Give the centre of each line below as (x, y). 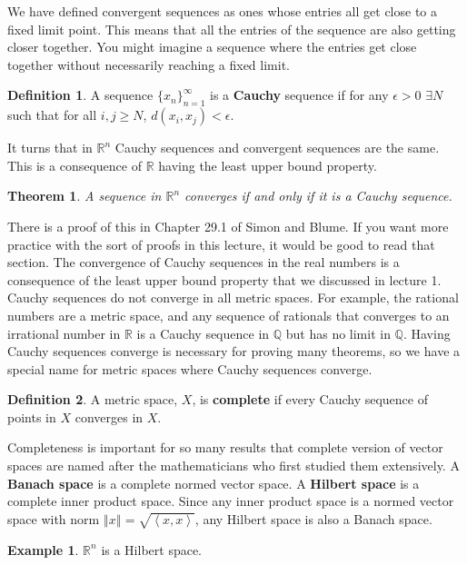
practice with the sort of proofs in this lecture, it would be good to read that (221, 244)
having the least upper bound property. (268, 165)
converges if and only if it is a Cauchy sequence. (318, 196)
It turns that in (50, 148)
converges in (109, 416)
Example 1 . (43, 549)
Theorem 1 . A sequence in (84, 196)
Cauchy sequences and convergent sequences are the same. (277, 148)
